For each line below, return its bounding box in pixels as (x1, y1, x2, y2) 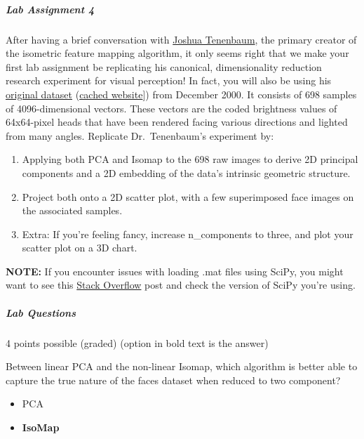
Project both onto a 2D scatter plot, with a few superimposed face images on (22, 189, 354, 204)
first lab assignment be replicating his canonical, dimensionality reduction (6, 59, 322, 74)
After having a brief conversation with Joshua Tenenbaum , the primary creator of (6, 32, 357, 46)
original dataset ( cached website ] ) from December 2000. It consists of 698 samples (6, 86, 357, 101)
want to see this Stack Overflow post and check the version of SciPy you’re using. (6, 277, 356, 292)
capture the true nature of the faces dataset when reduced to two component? (6, 372, 341, 387)
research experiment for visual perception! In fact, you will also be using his (6, 73, 332, 88)
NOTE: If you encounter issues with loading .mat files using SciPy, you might (6, 263, 344, 278)
